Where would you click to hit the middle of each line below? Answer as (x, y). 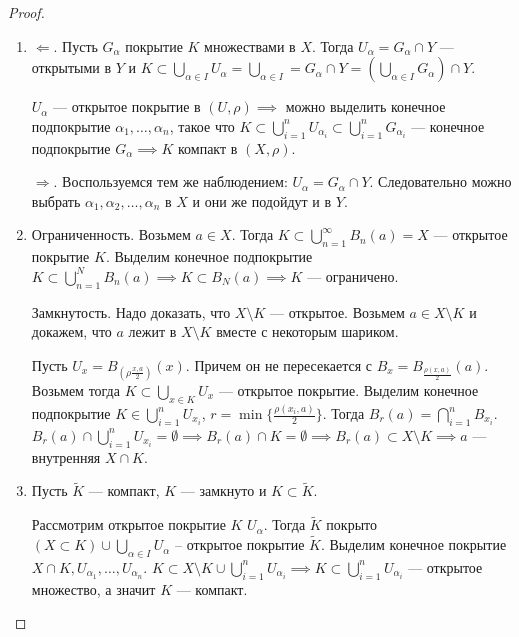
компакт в (207, 147)
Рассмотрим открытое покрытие (128, 524)
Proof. (26, 12)
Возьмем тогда (75, 389)
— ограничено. (353, 275)
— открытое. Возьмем (337, 311)
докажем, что (71, 331)
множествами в (250, 45)
